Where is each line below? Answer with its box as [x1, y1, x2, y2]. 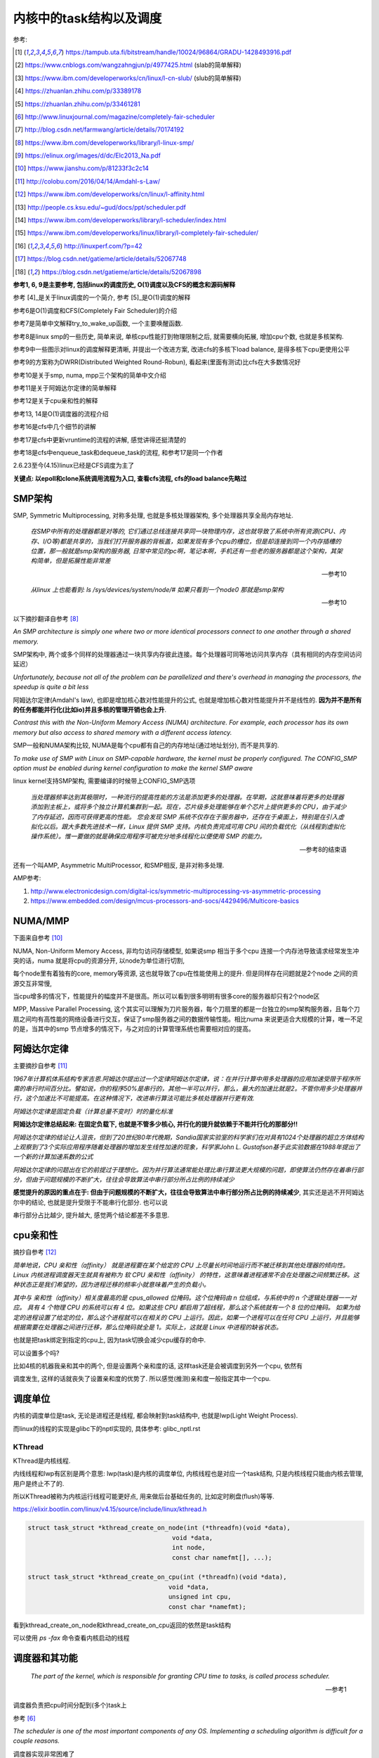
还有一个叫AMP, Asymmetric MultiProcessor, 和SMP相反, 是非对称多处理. [13, 861, 225, 870]
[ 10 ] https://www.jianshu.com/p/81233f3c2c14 [15, 164, 149, 172]
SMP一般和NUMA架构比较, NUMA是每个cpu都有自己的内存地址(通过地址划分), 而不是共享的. [13, 741, 280, 750]
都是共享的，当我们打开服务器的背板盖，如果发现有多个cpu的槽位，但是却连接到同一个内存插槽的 [60, 537, 342, 545]
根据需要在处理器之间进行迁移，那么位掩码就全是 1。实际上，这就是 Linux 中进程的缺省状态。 [13, 1323, 283, 1331]
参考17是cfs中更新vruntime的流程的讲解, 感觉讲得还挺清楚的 [13, 435, 186, 444]
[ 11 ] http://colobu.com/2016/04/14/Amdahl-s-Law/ [15, 177, 161, 186]
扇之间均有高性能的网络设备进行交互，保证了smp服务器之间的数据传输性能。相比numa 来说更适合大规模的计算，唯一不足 [13, 1015, 363, 1023]
